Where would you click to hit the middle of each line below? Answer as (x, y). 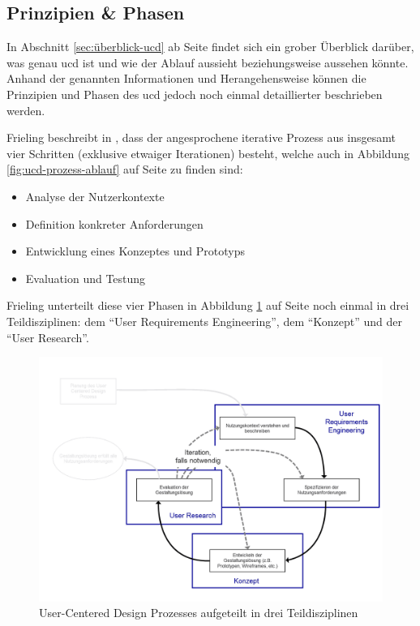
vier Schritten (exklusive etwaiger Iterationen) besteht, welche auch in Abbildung (208, 153)
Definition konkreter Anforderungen (114, 223)
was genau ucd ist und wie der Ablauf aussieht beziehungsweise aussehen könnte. (208, 62)
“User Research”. (48, 337)
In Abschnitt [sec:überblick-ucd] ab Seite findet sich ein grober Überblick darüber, (210, 47)
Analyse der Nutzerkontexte (95, 196)
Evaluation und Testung (86, 278)
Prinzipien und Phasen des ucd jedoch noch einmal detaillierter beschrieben (195, 94)
